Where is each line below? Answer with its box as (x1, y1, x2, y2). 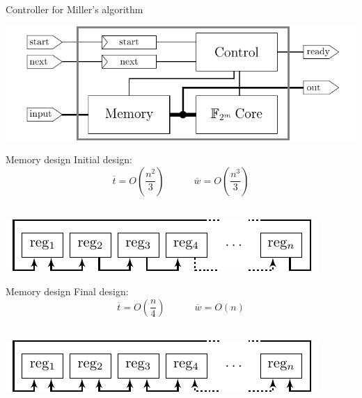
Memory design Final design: (6, 284, 129, 299)
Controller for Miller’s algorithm (6, 2, 143, 16)
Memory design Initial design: (6, 152, 132, 167)
